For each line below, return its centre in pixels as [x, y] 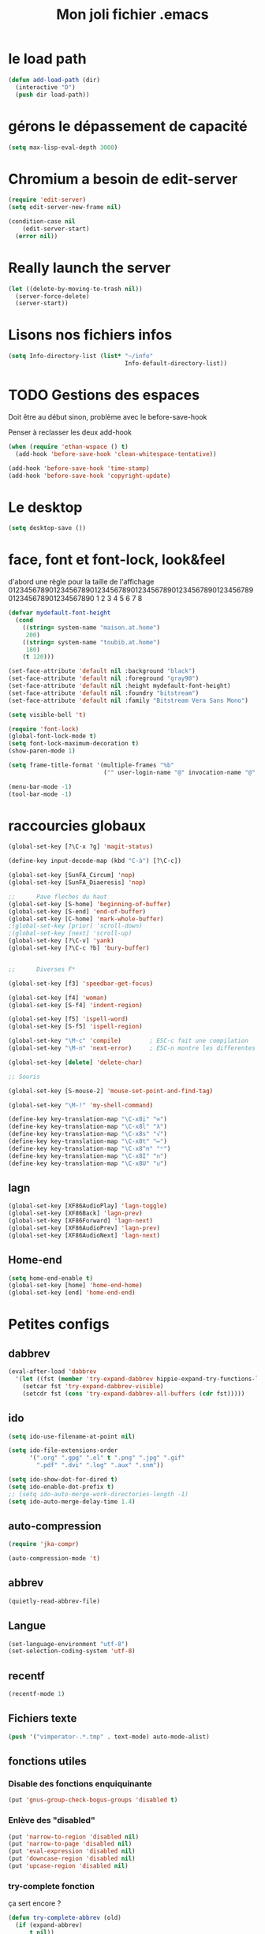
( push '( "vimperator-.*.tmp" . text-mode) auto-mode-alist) [109, 1737]
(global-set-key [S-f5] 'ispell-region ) [76, 1027]
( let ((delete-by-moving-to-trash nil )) [76, 289]
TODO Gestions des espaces [104, 395]
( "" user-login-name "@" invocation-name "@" [180, 772]
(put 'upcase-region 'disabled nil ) [68, 1866]
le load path [47, 59]
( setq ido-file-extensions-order [63, 1450]
